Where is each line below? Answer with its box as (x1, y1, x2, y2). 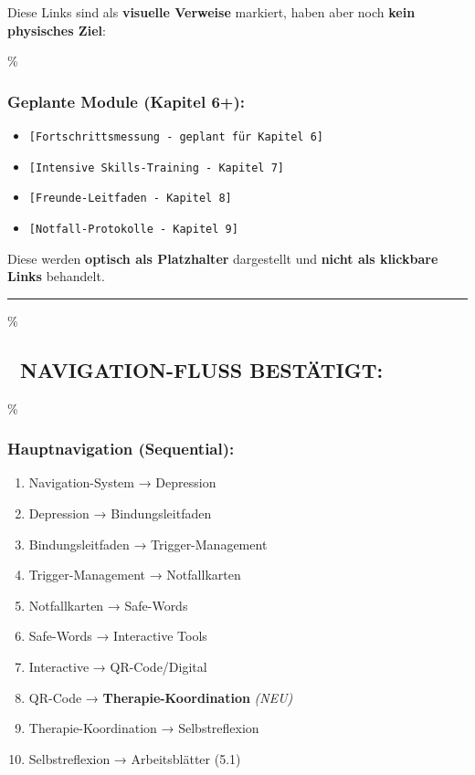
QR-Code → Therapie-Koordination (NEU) (28, 687, 293, 707)
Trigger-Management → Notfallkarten (28, 565, 241, 584)
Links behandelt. (7, 267, 105, 286)
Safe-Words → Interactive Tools (28, 626, 207, 645)
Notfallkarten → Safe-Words (28, 595, 188, 614)
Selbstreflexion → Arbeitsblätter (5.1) (28, 749, 241, 768)
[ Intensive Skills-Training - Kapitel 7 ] (28, 161, 285, 174)
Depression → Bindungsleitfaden (28, 504, 212, 523)
